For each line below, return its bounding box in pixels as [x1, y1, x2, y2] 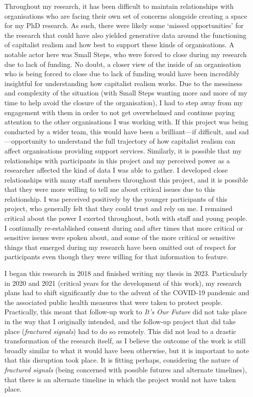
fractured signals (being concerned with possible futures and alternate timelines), [4, 364, 247, 374]
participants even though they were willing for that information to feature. [4, 251, 228, 262]
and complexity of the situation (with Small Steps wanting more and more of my [4, 88, 248, 98]
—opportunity [4, 136, 47, 146]
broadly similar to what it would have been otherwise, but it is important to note [4, 345, 249, 355]
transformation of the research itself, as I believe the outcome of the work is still [4, 336, 246, 346]
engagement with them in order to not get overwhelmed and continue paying [4, 107, 235, 117]
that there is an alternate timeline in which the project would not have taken [4, 374, 236, 384]
